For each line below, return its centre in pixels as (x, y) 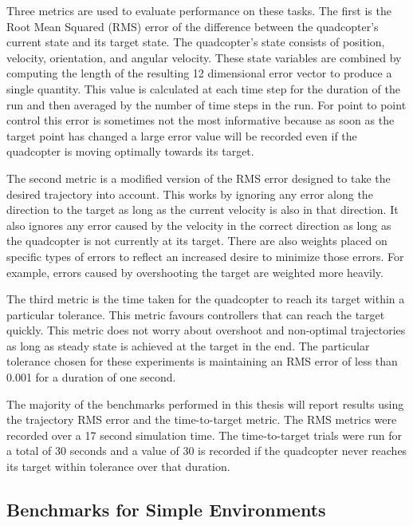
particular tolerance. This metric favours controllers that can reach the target (196, 314)
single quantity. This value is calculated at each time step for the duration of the (203, 88)
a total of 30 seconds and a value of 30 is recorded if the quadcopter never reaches (207, 451)
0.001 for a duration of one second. (91, 377)
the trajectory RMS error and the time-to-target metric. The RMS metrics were (202, 419)
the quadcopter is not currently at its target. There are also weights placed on (197, 241)
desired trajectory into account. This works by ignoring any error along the (190, 194)
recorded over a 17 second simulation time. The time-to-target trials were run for (204, 435)
